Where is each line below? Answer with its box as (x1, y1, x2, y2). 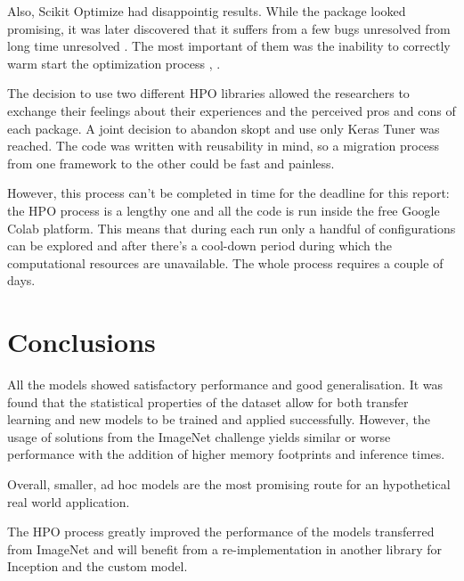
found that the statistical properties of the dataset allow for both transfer (7, 392, 409, 411)
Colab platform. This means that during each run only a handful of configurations (7, 218, 456, 237)
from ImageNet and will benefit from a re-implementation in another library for (7, 539, 442, 558)
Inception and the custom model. (7, 557, 188, 576)
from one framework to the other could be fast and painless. (7, 153, 335, 172)
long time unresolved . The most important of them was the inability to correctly (7, 37, 451, 55)
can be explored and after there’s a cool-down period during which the (7, 236, 392, 255)
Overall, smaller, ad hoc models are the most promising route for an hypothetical (7, 475, 451, 493)
